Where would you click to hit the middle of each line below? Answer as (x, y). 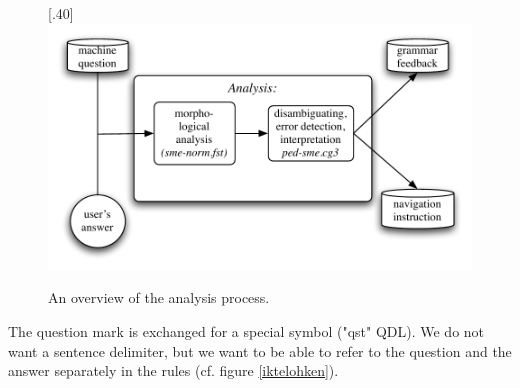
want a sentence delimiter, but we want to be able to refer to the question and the (260, 350)
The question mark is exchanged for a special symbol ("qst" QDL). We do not (246, 331)
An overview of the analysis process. (159, 297)
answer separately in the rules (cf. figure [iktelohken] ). (173, 370)
